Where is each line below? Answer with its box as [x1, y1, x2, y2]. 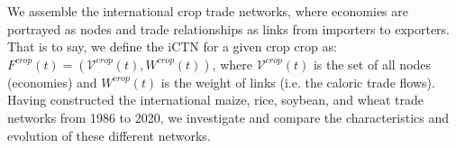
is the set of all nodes [313, 54, 432, 73]
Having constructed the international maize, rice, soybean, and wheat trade [7, 90, 424, 109]
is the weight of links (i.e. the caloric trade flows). [160, 72, 435, 91]
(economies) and [7, 72, 97, 91]
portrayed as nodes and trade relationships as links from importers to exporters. [7, 19, 450, 38]
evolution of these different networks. [7, 125, 211, 144]
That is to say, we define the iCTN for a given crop [7, 37, 290, 56]
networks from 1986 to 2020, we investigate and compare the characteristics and [7, 107, 450, 126]
